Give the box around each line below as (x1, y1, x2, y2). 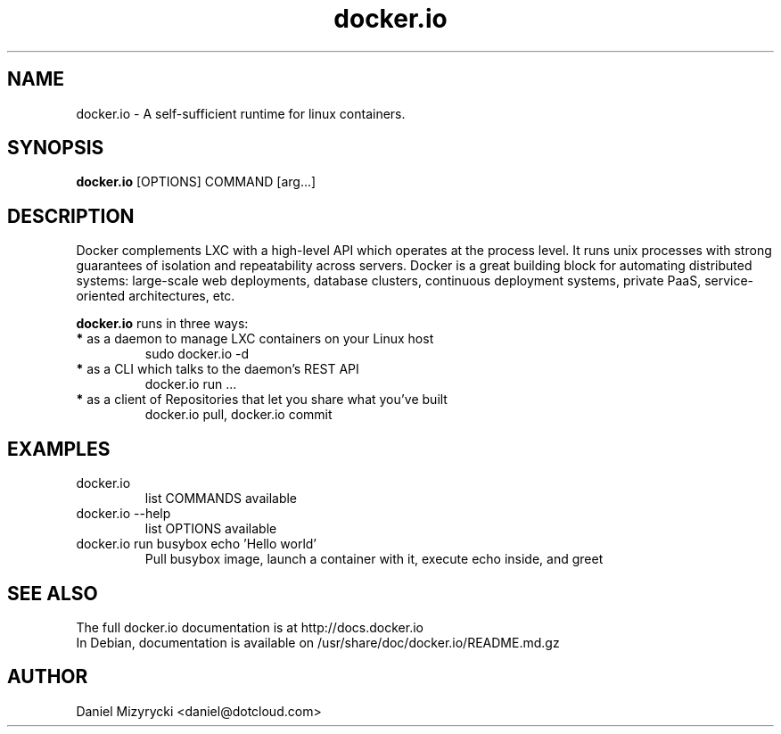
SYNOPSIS (7, 136, 104, 160)
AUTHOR (7, 665, 88, 689)
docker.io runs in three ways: (76, 316, 249, 332)
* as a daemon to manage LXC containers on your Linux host (76, 331, 434, 347)
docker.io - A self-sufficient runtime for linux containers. (76, 105, 406, 121)
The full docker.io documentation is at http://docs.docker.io (76, 619, 423, 635)
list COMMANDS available (144, 491, 298, 507)
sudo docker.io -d (144, 346, 250, 362)
